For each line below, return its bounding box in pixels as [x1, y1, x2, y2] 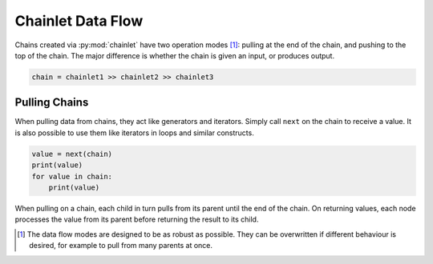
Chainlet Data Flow [14, 12, 144, 30]
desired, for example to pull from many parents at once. [29, 241, 212, 250]
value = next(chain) [31, 149, 112, 158]
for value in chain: [31, 172, 112, 181]
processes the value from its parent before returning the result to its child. [14, 214, 259, 224]
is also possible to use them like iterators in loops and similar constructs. [14, 128, 254, 138]
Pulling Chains [14, 96, 89, 110]
